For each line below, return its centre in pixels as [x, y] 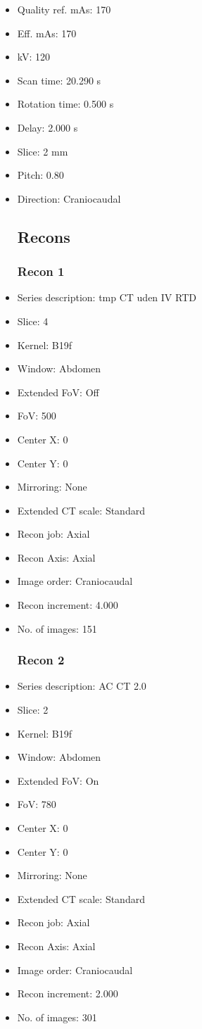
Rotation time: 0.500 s [65, 104]
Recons [44, 236]
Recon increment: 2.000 [68, 993]
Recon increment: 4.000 [68, 605]
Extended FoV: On [58, 780]
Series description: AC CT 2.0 [82, 686]
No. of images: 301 [57, 1017]
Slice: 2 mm [43, 151]
